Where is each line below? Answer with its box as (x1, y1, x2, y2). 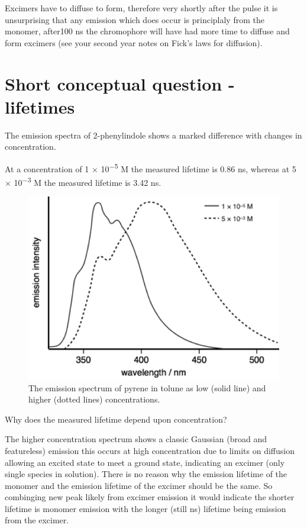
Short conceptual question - (5, 71, 235, 95)
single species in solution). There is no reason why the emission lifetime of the (5, 468, 287, 480)
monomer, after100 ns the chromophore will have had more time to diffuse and (5, 25, 290, 37)
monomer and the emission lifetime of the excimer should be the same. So (5, 479, 273, 491)
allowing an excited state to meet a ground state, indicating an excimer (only (5, 456, 285, 468)
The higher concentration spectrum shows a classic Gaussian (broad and (5, 433, 267, 445)
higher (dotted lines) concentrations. (28, 393, 160, 405)
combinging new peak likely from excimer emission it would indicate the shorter (5, 491, 295, 503)
